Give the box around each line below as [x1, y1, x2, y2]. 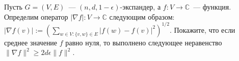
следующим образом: [109, 11, 175, 22]
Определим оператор [4, 11, 68, 22]
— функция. [193, 2, 231, 12]
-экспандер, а [120, 2, 161, 12]
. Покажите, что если [169, 24, 235, 35]
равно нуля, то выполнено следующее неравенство [65, 37, 222, 47]
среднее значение [4, 37, 58, 47]
